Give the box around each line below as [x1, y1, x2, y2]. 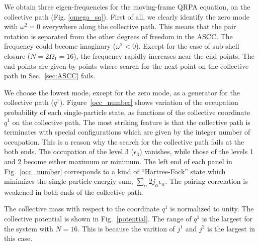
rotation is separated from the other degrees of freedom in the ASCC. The [4, 31, 233, 41]
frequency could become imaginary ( [4, 41, 116, 51]
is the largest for [202, 213, 253, 224]
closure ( [4, 50, 31, 61]
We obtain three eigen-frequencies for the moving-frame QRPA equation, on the [4, 2, 250, 12]
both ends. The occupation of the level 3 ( [4, 146, 134, 157]
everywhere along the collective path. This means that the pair [42, 21, 236, 32]
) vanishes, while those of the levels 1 [139, 146, 253, 157]
